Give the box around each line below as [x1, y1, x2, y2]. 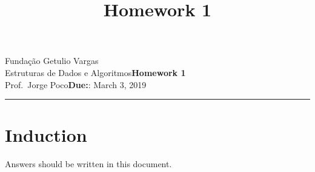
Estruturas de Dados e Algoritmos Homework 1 [5, 66, 186, 78]
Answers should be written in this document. [5, 158, 172, 170]
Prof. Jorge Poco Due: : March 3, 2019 [5, 78, 147, 91]
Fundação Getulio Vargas [5, 54, 99, 67]
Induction [5, 123, 87, 147]
